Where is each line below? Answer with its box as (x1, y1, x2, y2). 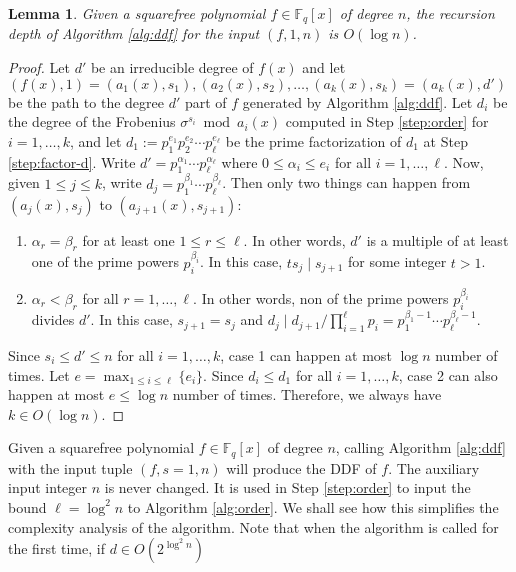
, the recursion (406, 3, 495, 23)
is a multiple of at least (366, 229, 509, 250)
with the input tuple (8, 457, 133, 478)
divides (31, 309, 75, 330)
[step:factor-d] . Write (8, 151, 136, 172)
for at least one (82, 229, 175, 250)
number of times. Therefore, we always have (172, 384, 442, 405)
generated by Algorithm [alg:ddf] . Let (242, 91, 473, 112)
